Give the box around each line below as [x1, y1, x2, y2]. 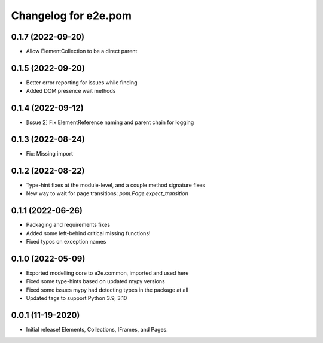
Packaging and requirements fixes [26, 221, 111, 229]
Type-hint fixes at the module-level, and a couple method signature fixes [26, 181, 206, 189]
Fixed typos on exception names [26, 238, 106, 245]
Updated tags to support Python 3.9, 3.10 [26, 295, 127, 302]
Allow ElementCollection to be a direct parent [26, 48, 138, 55]
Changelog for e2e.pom [11, 9, 132, 22]
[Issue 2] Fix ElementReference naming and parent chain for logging [26, 119, 194, 126]
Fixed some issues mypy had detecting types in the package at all [26, 286, 188, 293]
